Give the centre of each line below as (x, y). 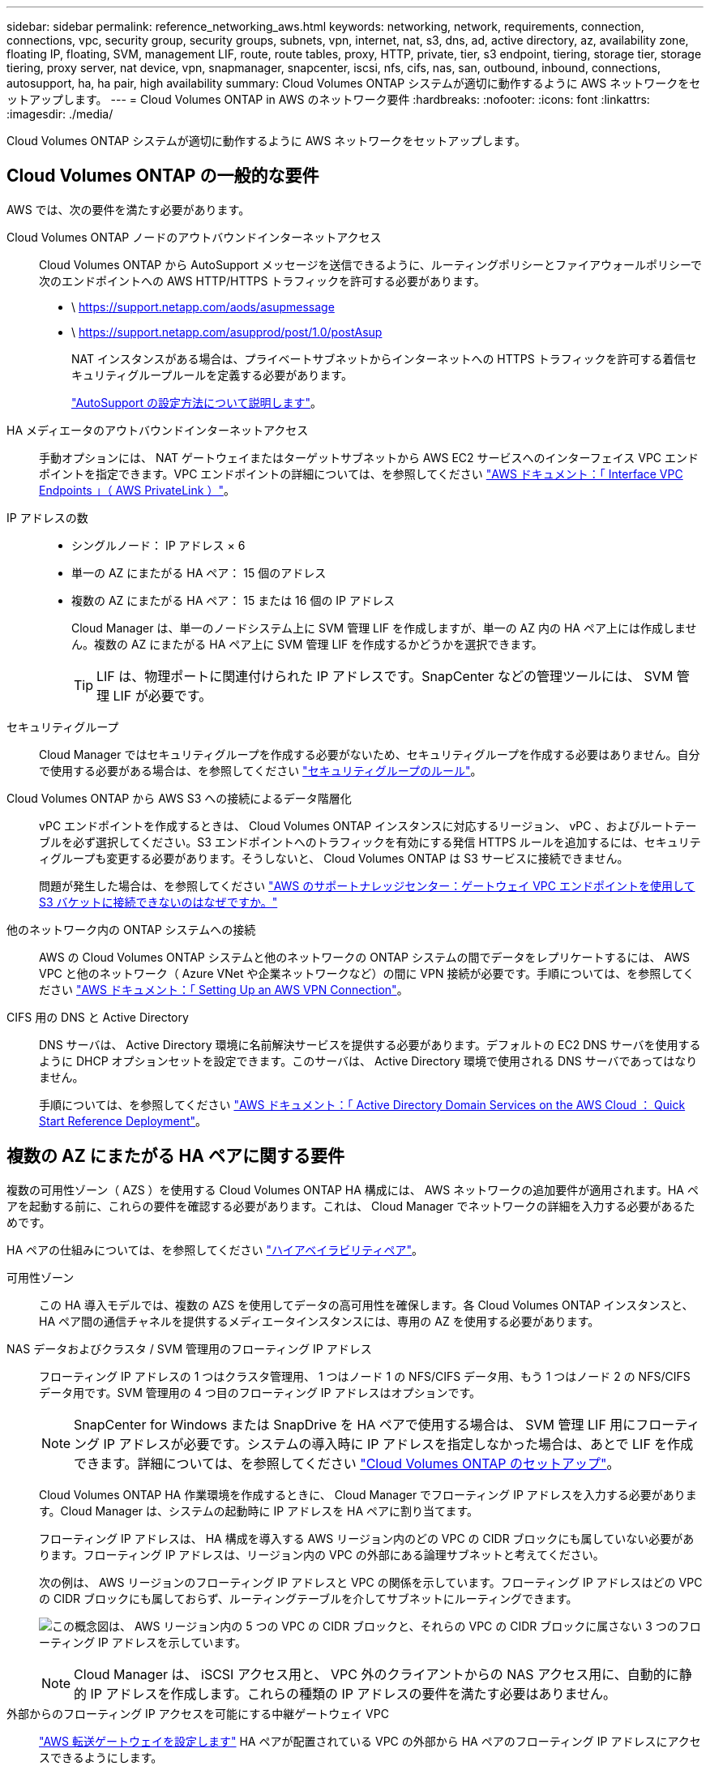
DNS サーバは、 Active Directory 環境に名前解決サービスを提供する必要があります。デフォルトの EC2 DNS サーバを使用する (370, 1044)
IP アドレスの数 (47, 517)
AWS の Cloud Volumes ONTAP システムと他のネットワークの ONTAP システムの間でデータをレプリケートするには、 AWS (365, 957)
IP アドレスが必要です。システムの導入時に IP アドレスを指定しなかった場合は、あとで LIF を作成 (398, 1444)
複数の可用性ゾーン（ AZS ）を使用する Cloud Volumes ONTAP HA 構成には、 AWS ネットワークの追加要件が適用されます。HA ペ (353, 1189)
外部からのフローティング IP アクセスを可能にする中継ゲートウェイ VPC (198, 1713)
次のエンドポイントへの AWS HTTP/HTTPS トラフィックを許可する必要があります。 (262, 281)
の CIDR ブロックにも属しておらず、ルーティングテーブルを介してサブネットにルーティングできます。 (308, 1598)
